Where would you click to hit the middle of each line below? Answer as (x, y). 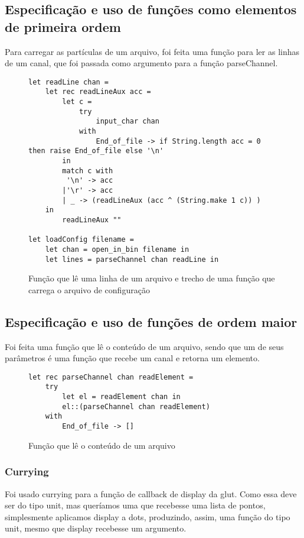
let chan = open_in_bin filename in (117, 249)
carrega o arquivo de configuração (89, 289)
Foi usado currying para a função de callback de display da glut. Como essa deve (151, 493)
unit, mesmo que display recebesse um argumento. (96, 528)
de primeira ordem (63, 26)
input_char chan (128, 121)
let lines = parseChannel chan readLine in (132, 259)
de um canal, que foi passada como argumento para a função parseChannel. (141, 63)
